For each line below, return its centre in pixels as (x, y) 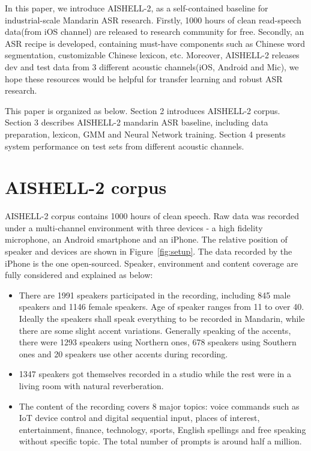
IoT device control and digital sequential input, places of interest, (139, 418)
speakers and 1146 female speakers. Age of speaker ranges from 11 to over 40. (162, 307)
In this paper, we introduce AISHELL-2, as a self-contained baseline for (137, 8)
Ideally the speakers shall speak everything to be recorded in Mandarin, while (162, 318)
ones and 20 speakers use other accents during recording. (123, 353)
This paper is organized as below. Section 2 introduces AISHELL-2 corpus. (143, 110)
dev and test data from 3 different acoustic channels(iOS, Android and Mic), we (152, 66)
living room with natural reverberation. (91, 385)
